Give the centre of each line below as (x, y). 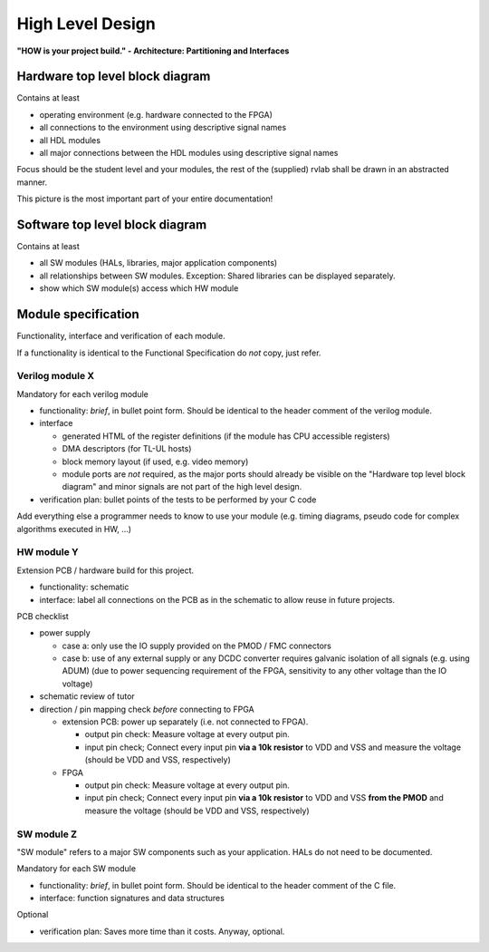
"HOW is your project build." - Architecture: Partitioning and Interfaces (153, 51)
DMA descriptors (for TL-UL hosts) (127, 449)
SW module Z (47, 834)
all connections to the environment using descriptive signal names (163, 128)
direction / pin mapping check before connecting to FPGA (147, 709)
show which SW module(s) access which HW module (139, 288)
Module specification (78, 314)
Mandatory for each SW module (76, 869)
